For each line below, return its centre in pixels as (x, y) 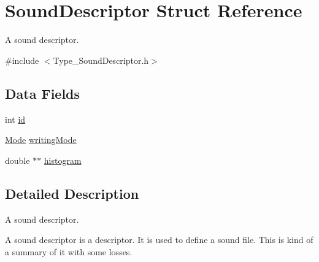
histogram (63, 160)
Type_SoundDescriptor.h (101, 60)
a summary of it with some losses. (69, 251)
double (17, 160)
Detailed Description (72, 193)
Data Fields (43, 93)
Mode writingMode (41, 140)
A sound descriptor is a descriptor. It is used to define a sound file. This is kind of (159, 240)
